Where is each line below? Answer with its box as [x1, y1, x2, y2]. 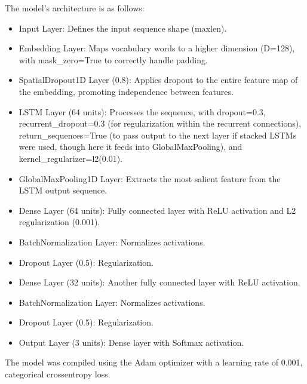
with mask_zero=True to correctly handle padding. [19, 53, 208, 66]
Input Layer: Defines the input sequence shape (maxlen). [19, 21, 227, 34]
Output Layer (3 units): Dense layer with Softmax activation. [19, 336, 244, 348]
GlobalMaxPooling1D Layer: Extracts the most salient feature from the [19, 172, 281, 185]
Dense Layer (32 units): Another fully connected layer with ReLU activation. [19, 276, 300, 288]
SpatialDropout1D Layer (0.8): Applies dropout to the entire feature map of [19, 73, 298, 86]
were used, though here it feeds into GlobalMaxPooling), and [19, 140, 242, 153]
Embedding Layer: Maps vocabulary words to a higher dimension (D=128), [19, 42, 295, 54]
